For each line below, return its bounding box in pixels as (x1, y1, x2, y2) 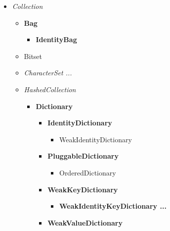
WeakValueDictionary (47, 217, 123, 228)
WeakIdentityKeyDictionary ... (59, 201, 167, 211)
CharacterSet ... (24, 67, 72, 78)
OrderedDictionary (59, 167, 116, 177)
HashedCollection (24, 84, 76, 94)
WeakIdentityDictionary (59, 134, 132, 144)
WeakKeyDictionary (47, 184, 118, 194)
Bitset (24, 51, 42, 61)
